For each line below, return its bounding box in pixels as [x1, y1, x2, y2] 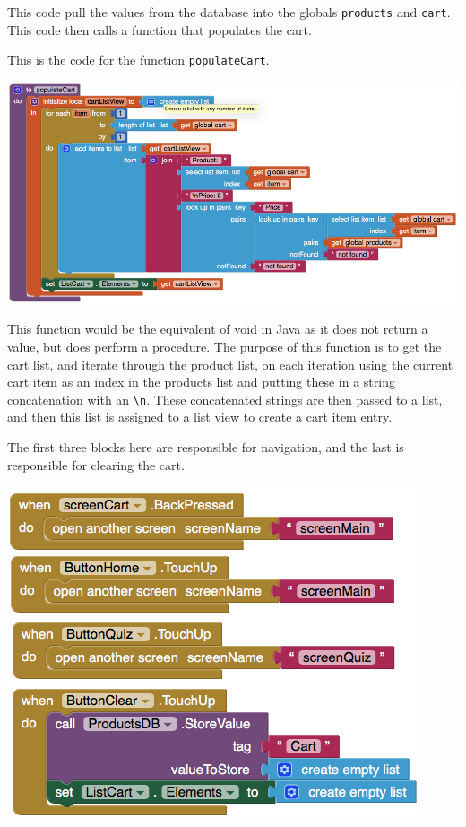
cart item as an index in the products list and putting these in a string [7, 372, 395, 391]
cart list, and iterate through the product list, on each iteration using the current [7, 354, 453, 373]
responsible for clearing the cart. [7, 455, 185, 474]
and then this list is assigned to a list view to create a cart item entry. [7, 407, 393, 426]
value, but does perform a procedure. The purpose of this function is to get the [7, 337, 442, 356]
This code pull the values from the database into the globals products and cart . [7, 3, 451, 21]
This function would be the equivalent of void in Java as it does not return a [7, 319, 428, 338]
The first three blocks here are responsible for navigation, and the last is [7, 438, 404, 457]
